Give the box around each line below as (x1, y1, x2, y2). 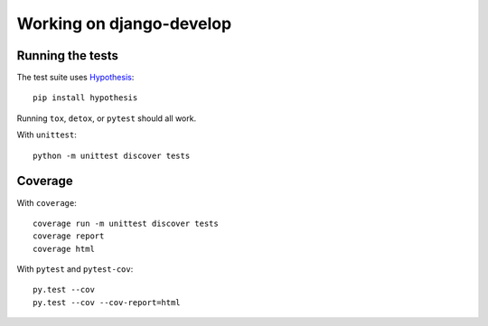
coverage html (33, 244, 95, 254)
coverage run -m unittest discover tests (33, 218, 219, 228)
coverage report (33, 231, 105, 241)
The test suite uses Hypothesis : (16, 72, 135, 83)
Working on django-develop (16, 14, 232, 33)
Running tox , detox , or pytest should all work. (16, 113, 197, 124)
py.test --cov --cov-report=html (33, 297, 181, 307)
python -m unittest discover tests (33, 150, 191, 161)
